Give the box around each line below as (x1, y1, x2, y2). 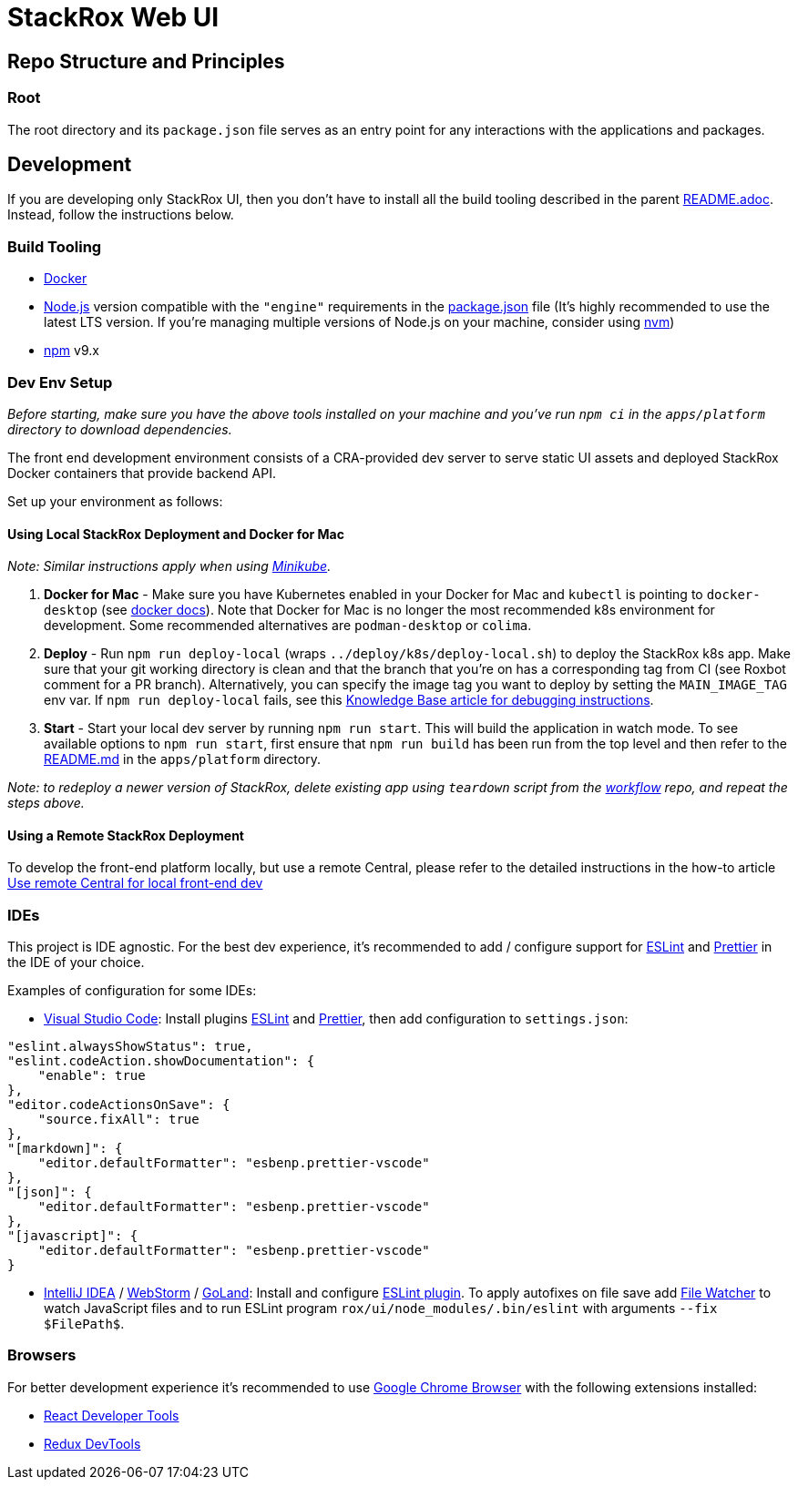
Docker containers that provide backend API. (7, 464, 277, 481)
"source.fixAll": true (37, 1112, 199, 1127)
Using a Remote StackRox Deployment (7, 827, 244, 843)
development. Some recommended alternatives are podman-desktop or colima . (44, 617, 532, 634)
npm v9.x (44, 342, 99, 359)
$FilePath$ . (44, 1316, 125, 1332)
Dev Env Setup (7, 372, 113, 392)
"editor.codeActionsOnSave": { (7, 1097, 230, 1113)
